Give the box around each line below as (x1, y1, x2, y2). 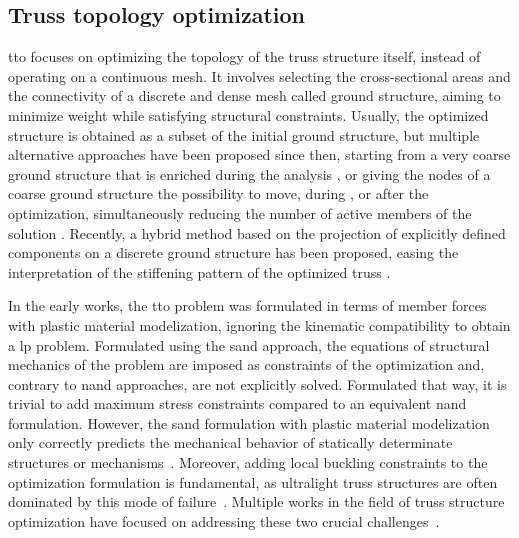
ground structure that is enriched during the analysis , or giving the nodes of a (8, 163, 491, 184)
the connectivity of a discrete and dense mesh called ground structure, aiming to (8, 85, 501, 106)
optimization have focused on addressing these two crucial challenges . (8, 510, 440, 531)
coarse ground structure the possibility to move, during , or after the (8, 183, 429, 204)
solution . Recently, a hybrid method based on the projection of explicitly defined (8, 222, 506, 243)
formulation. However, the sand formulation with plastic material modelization (8, 412, 490, 433)
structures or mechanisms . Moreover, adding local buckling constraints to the (8, 452, 488, 473)
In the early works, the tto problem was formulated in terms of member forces (8, 295, 487, 316)
